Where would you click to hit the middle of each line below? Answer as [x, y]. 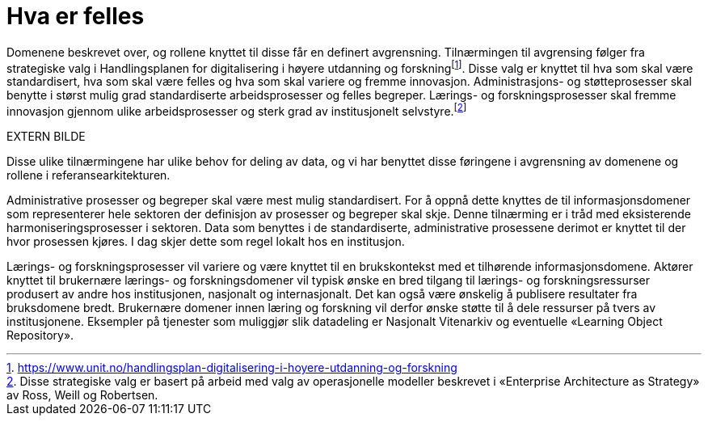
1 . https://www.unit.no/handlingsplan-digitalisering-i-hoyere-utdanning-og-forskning [232, 368]
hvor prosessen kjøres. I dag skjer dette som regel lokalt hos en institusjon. [206, 242]
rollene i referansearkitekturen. [88, 175]
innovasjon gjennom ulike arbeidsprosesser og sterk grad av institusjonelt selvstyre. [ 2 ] [237, 110]
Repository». [40, 335]
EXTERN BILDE [46, 137]
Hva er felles [76, 16]
